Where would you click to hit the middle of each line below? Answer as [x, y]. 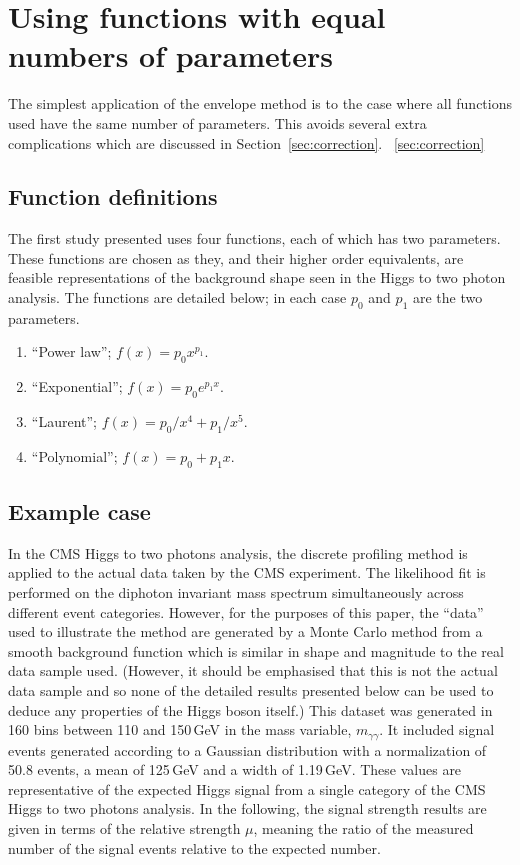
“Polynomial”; [74, 455]
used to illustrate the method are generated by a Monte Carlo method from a [245, 631]
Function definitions [113, 196]
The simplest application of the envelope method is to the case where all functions [260, 103]
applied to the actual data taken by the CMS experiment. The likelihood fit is [247, 572]
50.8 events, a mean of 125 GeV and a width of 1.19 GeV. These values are [235, 769]
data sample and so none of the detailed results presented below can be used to [251, 690]
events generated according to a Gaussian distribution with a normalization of [247, 749]
